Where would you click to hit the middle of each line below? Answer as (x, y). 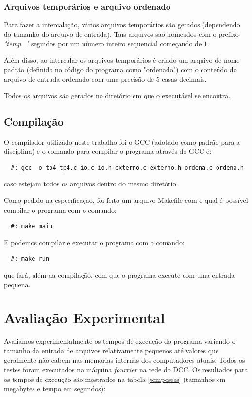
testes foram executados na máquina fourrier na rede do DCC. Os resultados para (126, 370)
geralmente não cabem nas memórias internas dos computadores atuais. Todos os (125, 360)
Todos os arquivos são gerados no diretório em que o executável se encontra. (117, 95)
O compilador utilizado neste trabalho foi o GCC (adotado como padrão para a (122, 141)
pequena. (17, 284)
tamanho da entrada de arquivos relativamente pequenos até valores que (111, 350)
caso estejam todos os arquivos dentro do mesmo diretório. (91, 184)
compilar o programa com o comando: (60, 209)
